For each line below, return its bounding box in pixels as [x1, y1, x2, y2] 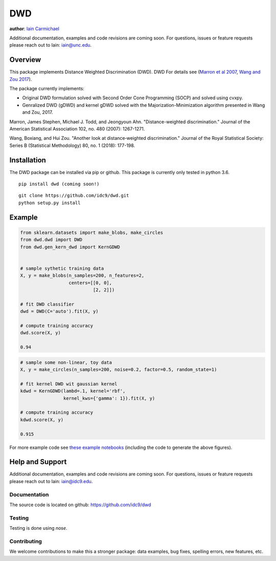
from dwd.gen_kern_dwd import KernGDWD [20, 244, 120, 250]
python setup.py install [18, 200, 81, 206]
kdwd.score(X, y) [20, 417, 64, 422]
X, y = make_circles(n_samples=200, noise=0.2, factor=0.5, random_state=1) [20, 366, 217, 373]
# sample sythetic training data [20, 265, 104, 271]
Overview [9, 55, 41, 64]
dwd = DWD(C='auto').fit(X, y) [20, 309, 99, 314]
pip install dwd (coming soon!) [18, 181, 100, 187]
